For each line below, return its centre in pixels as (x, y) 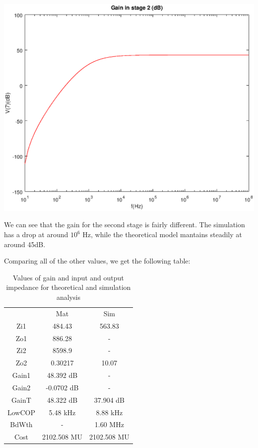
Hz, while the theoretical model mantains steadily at (162, 234)
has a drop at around (36, 234)
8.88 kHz (109, 412)
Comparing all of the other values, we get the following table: (97, 261)
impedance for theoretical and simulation (68, 287)
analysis (68, 297)
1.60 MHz (109, 424)
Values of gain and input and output (68, 277)
